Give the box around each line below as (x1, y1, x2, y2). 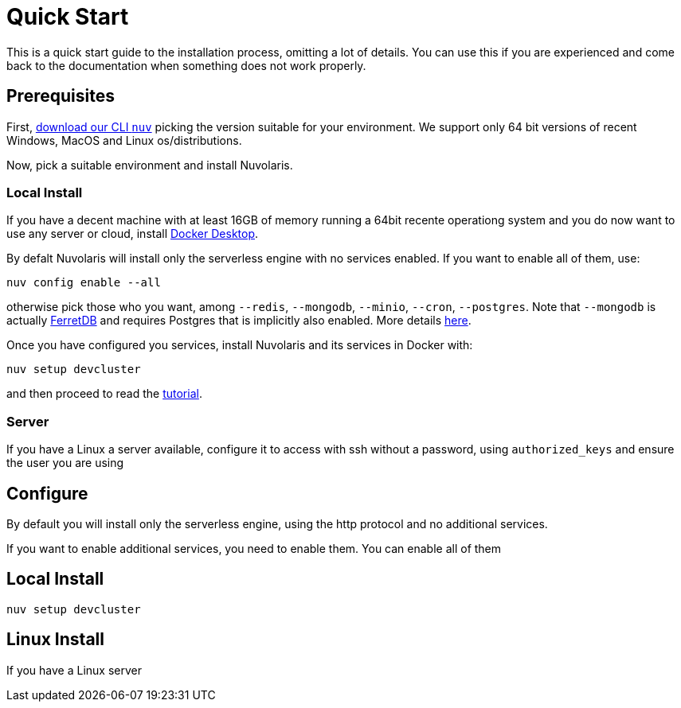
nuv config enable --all (6, 276, 161, 290)
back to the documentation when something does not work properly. (6, 58, 366, 72)
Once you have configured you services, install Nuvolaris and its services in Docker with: (6, 338, 473, 352)
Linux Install (6, 629, 104, 650)
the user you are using (6, 456, 124, 470)
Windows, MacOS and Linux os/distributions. (6, 133, 242, 147)
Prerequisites (6, 86, 115, 107)
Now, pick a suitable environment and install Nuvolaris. (6, 158, 293, 172)
